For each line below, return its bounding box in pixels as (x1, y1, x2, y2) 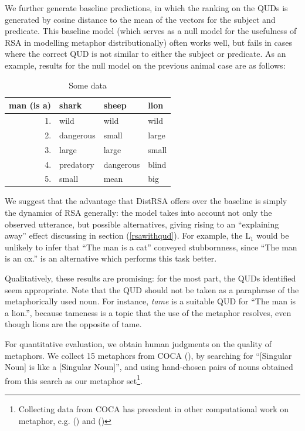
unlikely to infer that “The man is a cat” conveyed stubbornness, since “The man (5, 240, 297, 253)
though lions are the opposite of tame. (5, 318, 142, 330)
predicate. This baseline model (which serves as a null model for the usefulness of (5, 25, 297, 37)
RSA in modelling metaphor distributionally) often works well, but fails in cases (5, 36, 292, 48)
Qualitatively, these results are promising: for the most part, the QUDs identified (5, 272, 296, 284)
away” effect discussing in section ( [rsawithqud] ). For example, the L (5, 229, 250, 242)
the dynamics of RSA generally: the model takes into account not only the (5, 206, 272, 219)
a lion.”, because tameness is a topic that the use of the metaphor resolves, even (5, 306, 292, 318)
